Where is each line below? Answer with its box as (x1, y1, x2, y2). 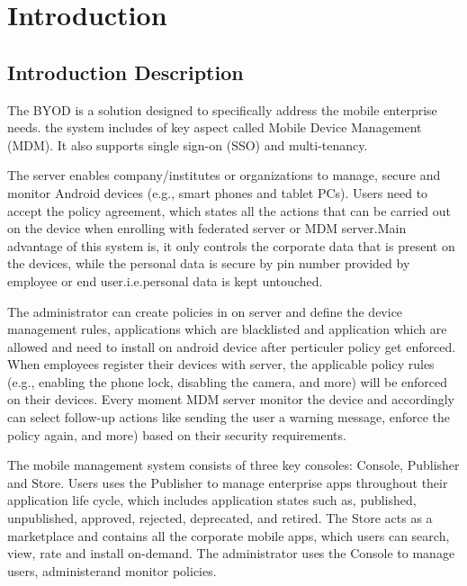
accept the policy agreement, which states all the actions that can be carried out (7, 201, 452, 220)
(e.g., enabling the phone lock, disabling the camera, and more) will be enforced (7, 372, 448, 391)
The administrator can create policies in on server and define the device (7, 302, 403, 320)
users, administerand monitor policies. (7, 561, 217, 580)
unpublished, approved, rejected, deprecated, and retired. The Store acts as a (7, 509, 433, 527)
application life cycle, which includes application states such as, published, (7, 491, 417, 509)
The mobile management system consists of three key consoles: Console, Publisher (7, 455, 460, 474)
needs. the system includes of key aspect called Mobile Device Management (7, 118, 422, 137)
